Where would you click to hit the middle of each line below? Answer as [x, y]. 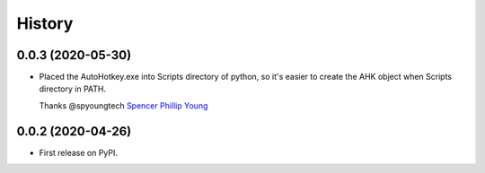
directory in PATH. [73, 89]
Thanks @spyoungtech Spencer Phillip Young [123, 105]
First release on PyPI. [79, 152]
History [45, 23]
